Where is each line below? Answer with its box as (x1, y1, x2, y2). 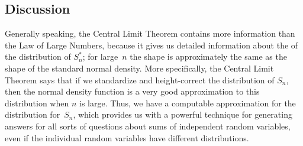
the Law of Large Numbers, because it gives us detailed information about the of (5, 38, 298, 51)
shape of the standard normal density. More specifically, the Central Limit (5, 61, 274, 74)
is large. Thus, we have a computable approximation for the (79, 96, 296, 109)
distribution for (5, 108, 60, 121)
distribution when (5, 96, 69, 109)
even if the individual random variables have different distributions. (5, 131, 249, 144)
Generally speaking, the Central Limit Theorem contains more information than (5, 27, 295, 40)
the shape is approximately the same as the (130, 50, 287, 63)
